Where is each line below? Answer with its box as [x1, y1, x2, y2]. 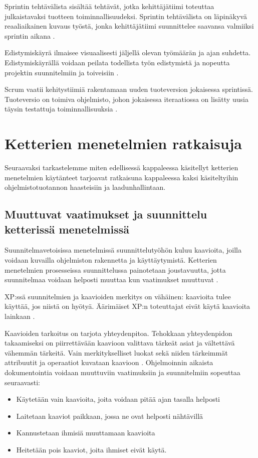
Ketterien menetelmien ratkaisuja [5, 133, 242, 154]
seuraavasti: [5, 377, 40, 387]
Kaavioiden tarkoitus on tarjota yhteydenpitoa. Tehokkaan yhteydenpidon [5, 327, 232, 338]
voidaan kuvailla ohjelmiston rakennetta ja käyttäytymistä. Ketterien [5, 255, 217, 265]
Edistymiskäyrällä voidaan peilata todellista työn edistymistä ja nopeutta [5, 57, 230, 67]
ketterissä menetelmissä [5, 221, 129, 237]
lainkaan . [5, 311, 35, 321]
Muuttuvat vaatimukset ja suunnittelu [5, 206, 207, 222]
